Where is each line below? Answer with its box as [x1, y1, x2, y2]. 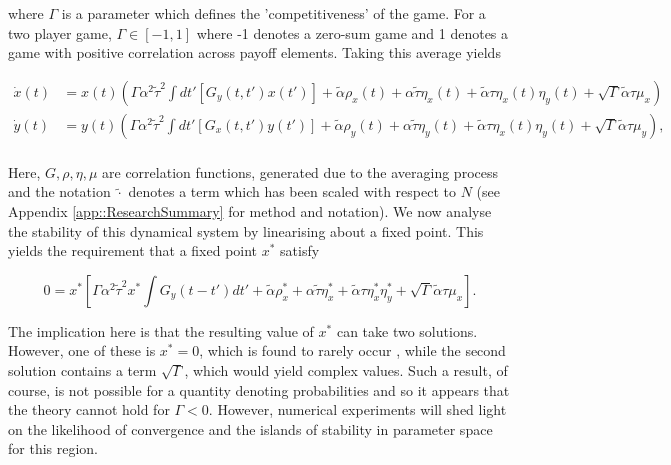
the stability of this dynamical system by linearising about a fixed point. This [8, 220, 484, 241]
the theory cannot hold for [8, 399, 170, 420]
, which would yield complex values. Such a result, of [184, 360, 508, 381]
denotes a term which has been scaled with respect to [128, 181, 456, 202]
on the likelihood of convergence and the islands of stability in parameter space [8, 418, 493, 439]
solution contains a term [8, 360, 157, 381]
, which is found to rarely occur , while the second [199, 340, 506, 361]
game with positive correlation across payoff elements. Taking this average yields [8, 42, 501, 63]
